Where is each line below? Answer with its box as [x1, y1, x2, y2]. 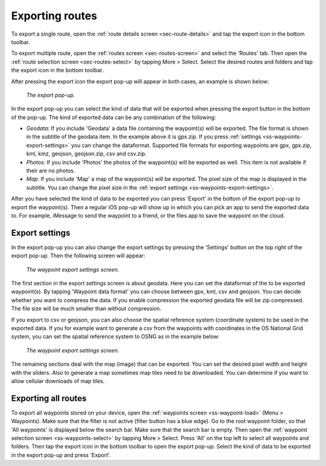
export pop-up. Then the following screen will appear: [11, 252, 145, 259]
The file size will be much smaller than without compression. [11, 305, 162, 312]
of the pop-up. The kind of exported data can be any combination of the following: [11, 114, 217, 121]
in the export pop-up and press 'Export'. [11, 451, 111, 459]
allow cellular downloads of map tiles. [11, 377, 105, 384]
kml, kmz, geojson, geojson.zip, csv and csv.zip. [26, 150, 147, 157]
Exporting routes [11, 9, 98, 22]
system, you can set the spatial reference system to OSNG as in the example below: [11, 333, 220, 340]
